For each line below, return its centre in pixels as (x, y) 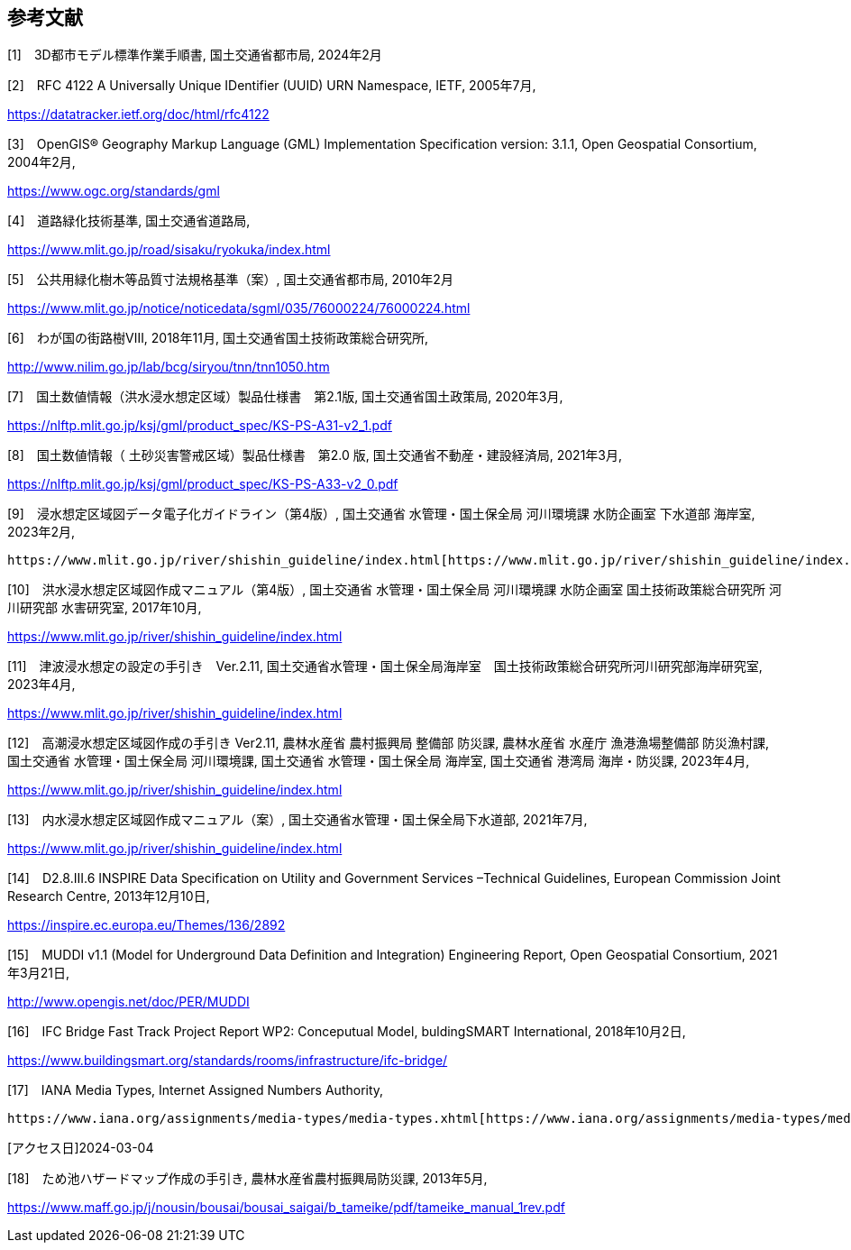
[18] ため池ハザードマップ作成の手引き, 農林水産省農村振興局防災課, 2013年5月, (247, 1179)
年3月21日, (38, 973)
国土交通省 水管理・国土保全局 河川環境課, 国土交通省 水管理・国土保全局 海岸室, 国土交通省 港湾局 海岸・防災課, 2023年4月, (379, 761)
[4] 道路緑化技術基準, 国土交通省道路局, (129, 221)
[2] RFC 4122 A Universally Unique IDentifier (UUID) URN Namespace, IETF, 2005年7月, (272, 86)
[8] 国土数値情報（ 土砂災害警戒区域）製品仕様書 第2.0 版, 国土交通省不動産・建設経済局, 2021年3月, (315, 455)
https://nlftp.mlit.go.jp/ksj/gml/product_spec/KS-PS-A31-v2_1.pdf (200, 426)
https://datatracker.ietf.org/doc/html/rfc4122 (138, 115)
